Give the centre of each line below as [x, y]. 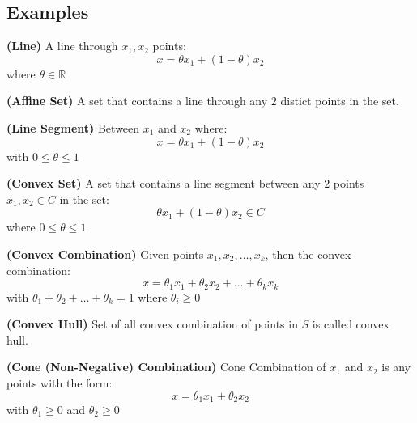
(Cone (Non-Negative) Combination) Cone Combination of [166, 367]
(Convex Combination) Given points [105, 254]
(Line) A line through [62, 46]
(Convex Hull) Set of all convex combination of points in [152, 324]
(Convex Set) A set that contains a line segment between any [164, 183]
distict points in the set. [340, 101]
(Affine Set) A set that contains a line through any [137, 101]
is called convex [351, 324]
